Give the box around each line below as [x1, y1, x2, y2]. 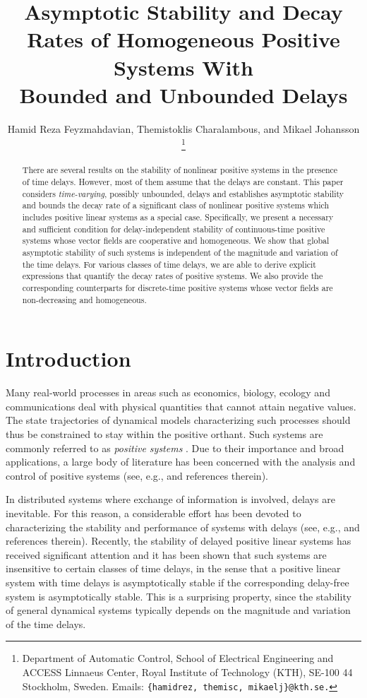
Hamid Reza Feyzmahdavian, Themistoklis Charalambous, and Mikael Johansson [7, 121, 360, 136]
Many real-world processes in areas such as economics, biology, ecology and [6, 385, 330, 400]
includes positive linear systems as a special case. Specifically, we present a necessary [22, 211, 334, 223]
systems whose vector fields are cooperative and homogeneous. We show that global [22, 235, 330, 247]
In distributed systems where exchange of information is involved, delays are [6, 492, 335, 507]
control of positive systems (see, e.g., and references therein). [6, 468, 268, 483]
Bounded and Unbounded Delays [19, 80, 348, 109]
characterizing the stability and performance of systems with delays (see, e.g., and [6, 519, 360, 534]
